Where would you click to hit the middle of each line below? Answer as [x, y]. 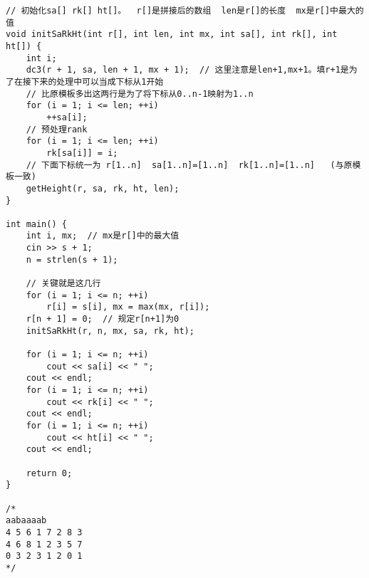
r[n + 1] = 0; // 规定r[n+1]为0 [103, 319]
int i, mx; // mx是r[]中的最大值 [103, 236]
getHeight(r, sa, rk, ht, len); [103, 188]
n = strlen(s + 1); [72, 259]
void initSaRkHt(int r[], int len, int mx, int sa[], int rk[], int [172, 35]
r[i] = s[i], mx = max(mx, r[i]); [128, 307]
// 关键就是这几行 [63, 284]
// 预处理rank [57, 129]
